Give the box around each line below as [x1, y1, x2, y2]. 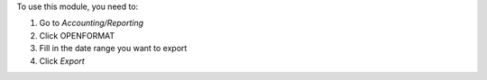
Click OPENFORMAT [39, 30, 115, 40]
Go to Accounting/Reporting [39, 18, 144, 29]
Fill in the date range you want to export [39, 43, 188, 54]
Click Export [39, 55, 85, 67]
